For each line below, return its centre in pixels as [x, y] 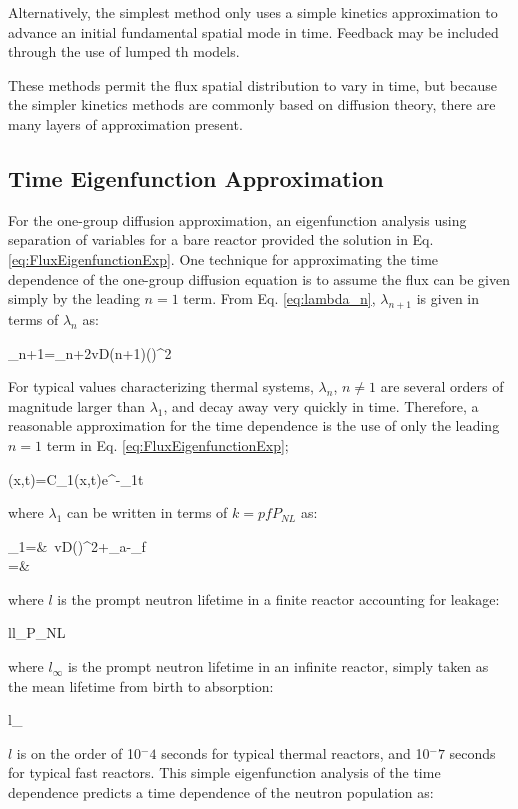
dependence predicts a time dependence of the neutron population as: [221, 792]
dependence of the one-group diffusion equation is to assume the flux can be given [259, 278]
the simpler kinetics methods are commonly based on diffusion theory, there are [252, 104]
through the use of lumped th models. [124, 51]
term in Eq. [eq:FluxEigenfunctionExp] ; [167, 444]
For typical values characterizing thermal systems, [161, 386]
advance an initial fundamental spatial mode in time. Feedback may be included [253, 31]
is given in [448, 298]
